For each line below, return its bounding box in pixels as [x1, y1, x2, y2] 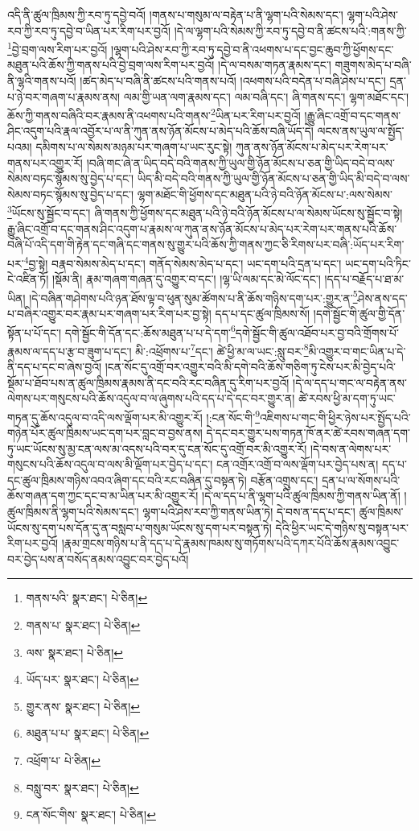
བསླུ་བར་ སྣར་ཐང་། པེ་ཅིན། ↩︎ [26, 779, 139, 796]
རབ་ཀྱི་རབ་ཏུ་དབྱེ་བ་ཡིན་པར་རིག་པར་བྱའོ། [7, 22, 171, 39]
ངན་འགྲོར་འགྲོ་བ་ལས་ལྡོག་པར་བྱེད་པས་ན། [216, 456, 379, 473]
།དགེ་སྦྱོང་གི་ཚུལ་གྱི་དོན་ [313, 304, 405, 321]
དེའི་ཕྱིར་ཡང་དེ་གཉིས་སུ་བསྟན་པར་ [275, 519, 409, 535]
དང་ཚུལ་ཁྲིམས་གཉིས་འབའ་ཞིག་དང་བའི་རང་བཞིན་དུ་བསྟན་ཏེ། [7, 471, 247, 488]
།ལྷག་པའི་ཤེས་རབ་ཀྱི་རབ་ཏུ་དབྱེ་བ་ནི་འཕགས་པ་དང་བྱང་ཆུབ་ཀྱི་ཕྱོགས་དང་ [111, 40, 394, 57]
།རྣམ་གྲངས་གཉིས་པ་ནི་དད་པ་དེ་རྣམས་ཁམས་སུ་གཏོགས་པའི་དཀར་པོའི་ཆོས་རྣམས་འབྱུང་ [61, 535, 400, 552]
